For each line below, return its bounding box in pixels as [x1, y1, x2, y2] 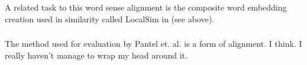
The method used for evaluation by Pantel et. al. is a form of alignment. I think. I [5, 37, 302, 50]
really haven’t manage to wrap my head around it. [5, 49, 188, 61]
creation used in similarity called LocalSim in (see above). [5, 12, 215, 25]
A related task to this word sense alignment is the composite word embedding [5, 1, 287, 13]
